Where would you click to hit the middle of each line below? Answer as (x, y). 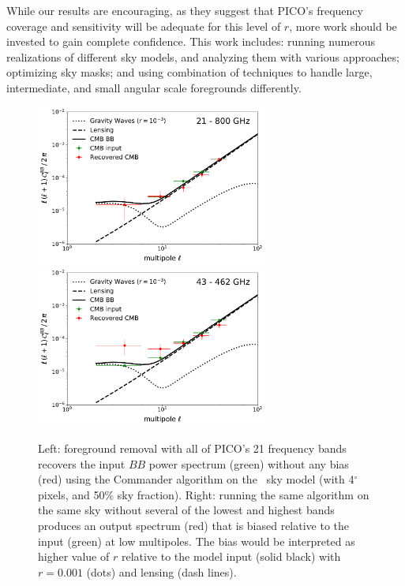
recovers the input (82, 463)
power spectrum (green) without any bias (249, 463)
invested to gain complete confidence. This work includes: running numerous (191, 41)
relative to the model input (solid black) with (231, 556)
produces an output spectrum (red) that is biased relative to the (194, 526)
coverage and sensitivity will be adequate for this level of (144, 26)
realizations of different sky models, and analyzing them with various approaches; (203, 56)
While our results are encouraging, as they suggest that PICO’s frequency (185, 10)
